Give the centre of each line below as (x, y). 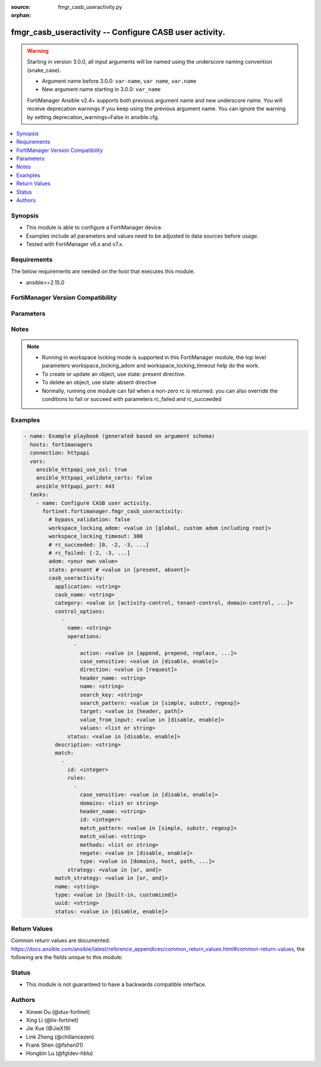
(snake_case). (44, 70)
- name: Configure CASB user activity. (94, 503)
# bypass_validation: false (89, 519)
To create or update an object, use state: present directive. (114, 374)
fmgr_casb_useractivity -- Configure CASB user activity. (118, 32)
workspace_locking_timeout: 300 (95, 536)
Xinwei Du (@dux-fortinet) (58, 1012)
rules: (77, 778)
